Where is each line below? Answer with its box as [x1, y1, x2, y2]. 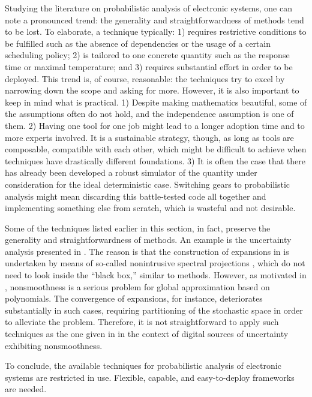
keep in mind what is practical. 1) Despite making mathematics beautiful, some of [5, 95, 307, 108]
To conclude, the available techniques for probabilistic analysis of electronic [5, 359, 281, 372]
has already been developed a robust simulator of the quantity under [5, 166, 257, 179]
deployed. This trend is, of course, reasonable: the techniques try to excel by [5, 72, 285, 85]
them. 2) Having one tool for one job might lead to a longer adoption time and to [5, 119, 305, 131]
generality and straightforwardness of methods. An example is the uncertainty [5, 233, 292, 246]
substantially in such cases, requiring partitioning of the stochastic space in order [5, 303, 303, 316]
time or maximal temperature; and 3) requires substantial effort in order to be [5, 60, 293, 73]
